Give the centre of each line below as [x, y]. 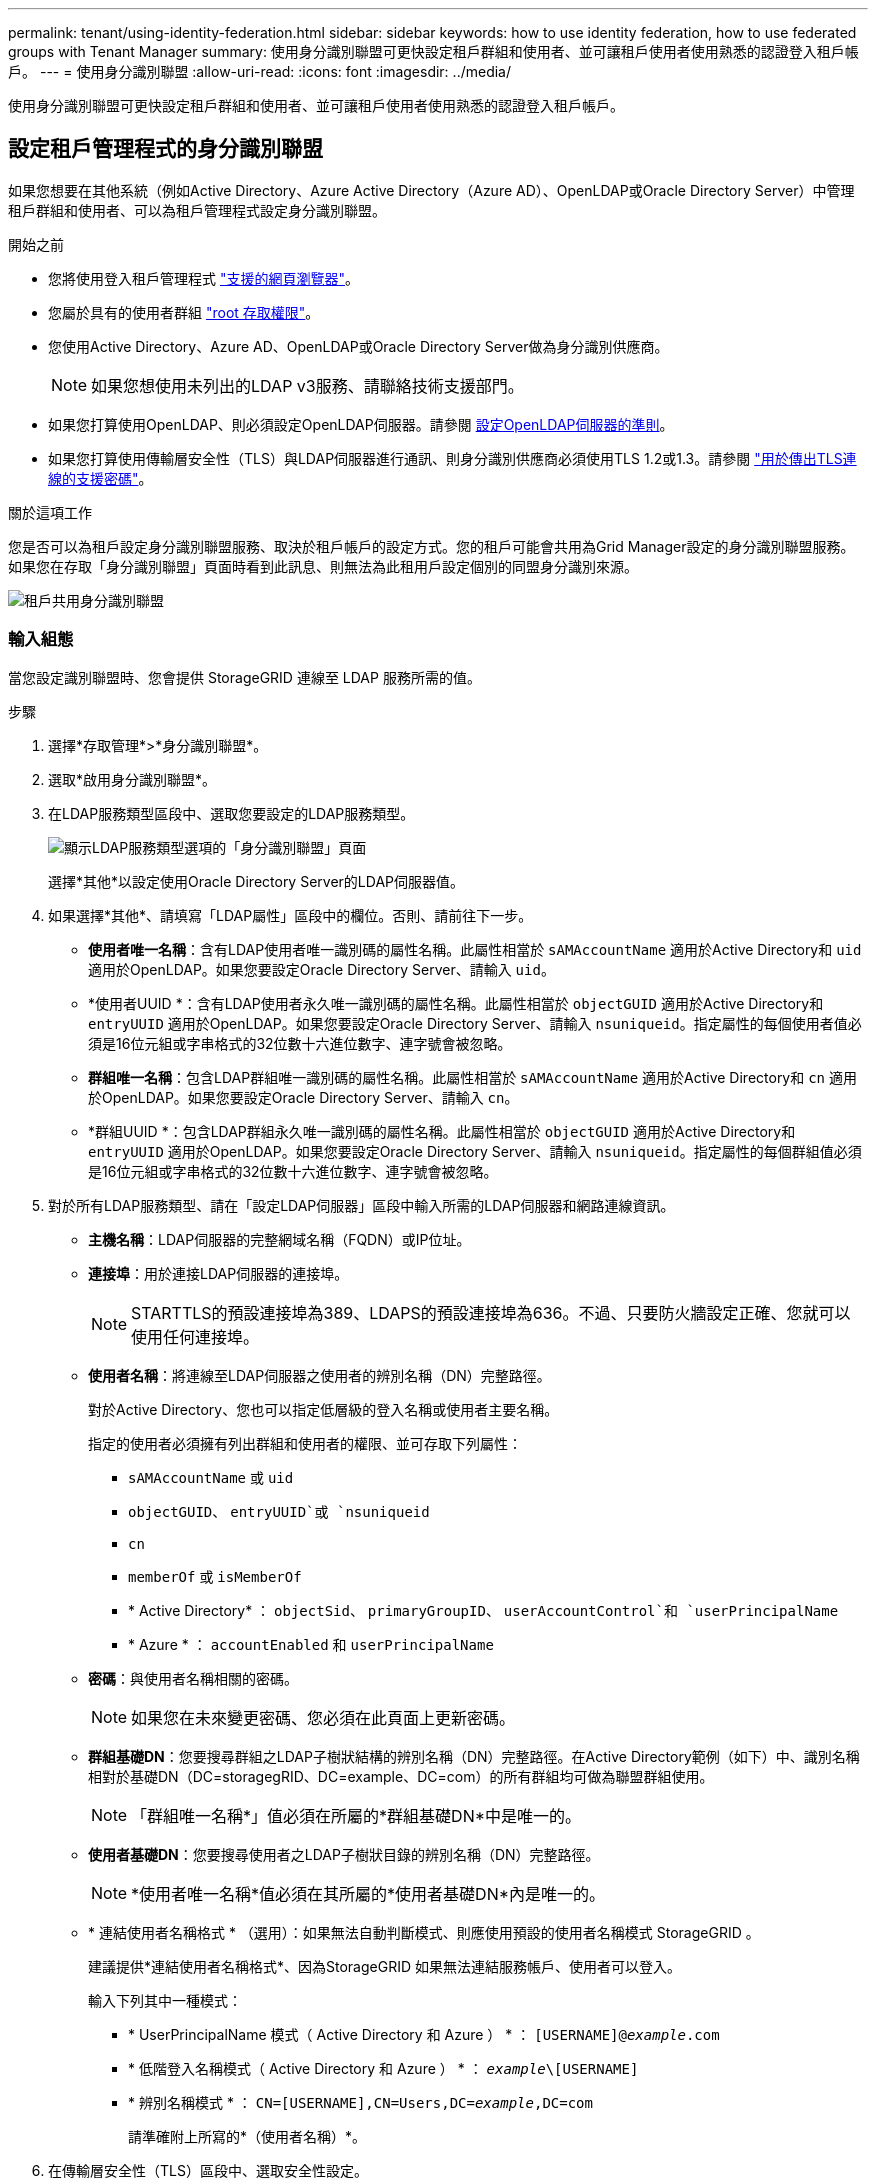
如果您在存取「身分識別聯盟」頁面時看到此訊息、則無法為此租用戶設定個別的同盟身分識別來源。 [323, 566]
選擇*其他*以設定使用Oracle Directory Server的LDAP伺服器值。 [256, 881]
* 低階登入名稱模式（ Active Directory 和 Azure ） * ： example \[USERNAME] [383, 2068]
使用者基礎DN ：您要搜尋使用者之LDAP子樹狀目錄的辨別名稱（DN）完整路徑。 [344, 1854]
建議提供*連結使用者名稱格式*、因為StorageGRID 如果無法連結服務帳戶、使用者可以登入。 [384, 1966]
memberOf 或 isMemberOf [215, 1576]
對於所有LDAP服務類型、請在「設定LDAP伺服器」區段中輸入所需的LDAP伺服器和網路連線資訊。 [361, 1205]
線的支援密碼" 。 [100, 478]
